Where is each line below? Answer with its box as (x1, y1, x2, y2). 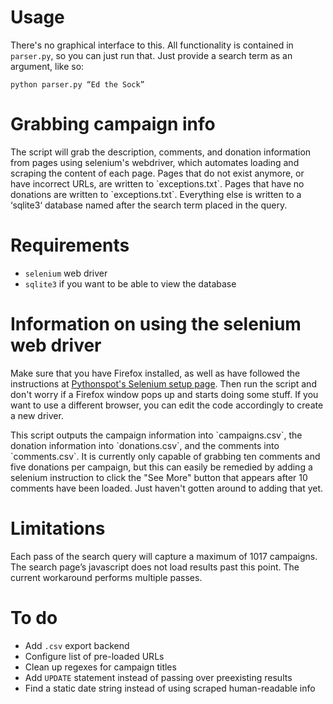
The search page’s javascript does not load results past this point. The (10, 561, 300, 573)
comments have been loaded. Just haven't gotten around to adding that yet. (10, 482, 324, 494)
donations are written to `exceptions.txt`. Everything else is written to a (10, 188, 302, 200)
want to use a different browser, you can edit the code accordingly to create (10, 399, 324, 411)
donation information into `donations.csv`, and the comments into (10, 439, 280, 451)
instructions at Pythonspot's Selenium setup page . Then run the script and (10, 377, 317, 390)
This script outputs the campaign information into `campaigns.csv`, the (10, 429, 303, 441)
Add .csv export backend (24, 639, 130, 651)
